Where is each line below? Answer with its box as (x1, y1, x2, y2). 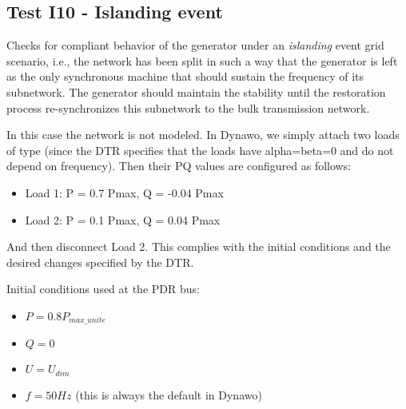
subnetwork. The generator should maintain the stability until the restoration (6, 83, 386, 100)
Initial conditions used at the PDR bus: (6, 280, 200, 297)
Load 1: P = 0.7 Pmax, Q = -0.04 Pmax (25, 184, 224, 201)
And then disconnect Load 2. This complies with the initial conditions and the (6, 238, 391, 255)
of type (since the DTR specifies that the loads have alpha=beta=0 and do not (6, 141, 394, 158)
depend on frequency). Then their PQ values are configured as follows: (6, 157, 352, 174)
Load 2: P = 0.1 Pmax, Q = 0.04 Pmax (25, 211, 221, 228)
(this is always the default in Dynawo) (75, 386, 262, 403)
